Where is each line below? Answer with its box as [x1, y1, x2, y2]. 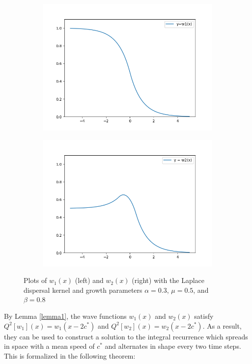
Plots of [24, 275, 47, 285]
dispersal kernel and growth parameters [24, 284, 142, 295]
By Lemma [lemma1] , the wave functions [4, 310, 127, 321]
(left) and [75, 275, 104, 285]
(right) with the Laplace [132, 275, 204, 285]
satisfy [194, 310, 214, 321]
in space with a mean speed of [4, 341, 95, 351]
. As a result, [202, 320, 242, 331]
